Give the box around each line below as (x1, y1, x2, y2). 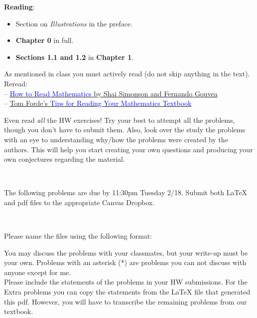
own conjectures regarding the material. (4, 154, 125, 164)
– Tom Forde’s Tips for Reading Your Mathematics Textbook (4, 98, 192, 108)
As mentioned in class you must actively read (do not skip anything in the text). (4, 68, 250, 79)
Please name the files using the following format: (4, 231, 152, 241)
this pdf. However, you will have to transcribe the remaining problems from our (4, 296, 247, 307)
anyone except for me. (4, 267, 71, 277)
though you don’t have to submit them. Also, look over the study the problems (4, 124, 246, 135)
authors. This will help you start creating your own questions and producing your (4, 144, 253, 154)
